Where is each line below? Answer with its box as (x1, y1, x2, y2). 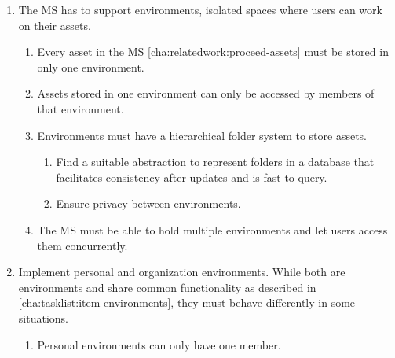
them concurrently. (37, 237, 128, 253)
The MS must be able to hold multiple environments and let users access (37, 221, 388, 238)
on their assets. (18, 17, 91, 33)
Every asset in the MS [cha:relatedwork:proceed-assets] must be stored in (37, 43, 389, 60)
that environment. (37, 100, 124, 116)
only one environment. (37, 58, 144, 75)
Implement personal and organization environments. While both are (18, 264, 346, 280)
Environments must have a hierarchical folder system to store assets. (37, 127, 367, 143)
